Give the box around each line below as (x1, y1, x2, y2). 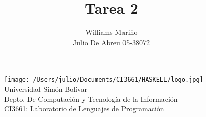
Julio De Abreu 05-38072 (72, 36, 150, 47)
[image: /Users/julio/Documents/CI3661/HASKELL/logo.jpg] (4, 76, 203, 84)
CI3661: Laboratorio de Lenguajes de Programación (4, 103, 164, 114)
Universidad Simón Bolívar (4, 83, 88, 94)
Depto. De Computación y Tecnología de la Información (4, 93, 178, 104)
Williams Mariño (85, 27, 138, 37)
